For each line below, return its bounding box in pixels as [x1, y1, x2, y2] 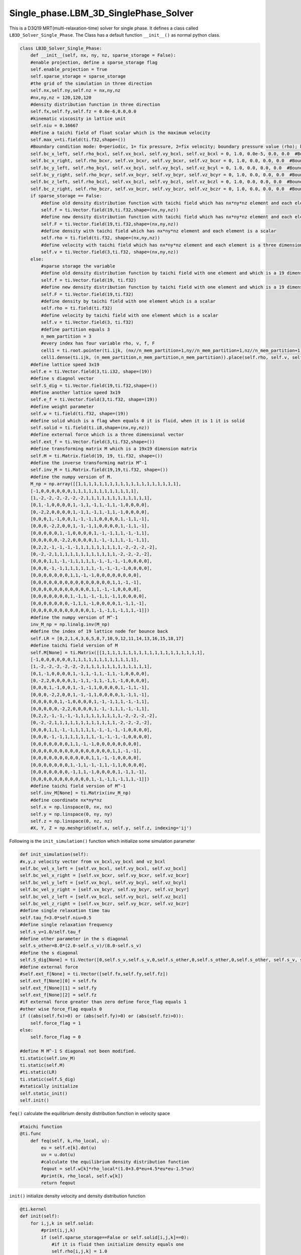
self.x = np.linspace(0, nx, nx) [30, 804, 113, 810]
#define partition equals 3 [41, 326, 110, 332]
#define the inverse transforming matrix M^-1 [30, 460, 147, 465]
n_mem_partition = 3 [41, 333, 92, 339]
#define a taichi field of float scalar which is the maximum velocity [30, 130, 211, 136]
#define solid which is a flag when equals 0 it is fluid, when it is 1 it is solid [30, 418, 245, 424]
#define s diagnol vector [30, 375, 94, 382]
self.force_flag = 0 [30, 1034, 81, 1040]
